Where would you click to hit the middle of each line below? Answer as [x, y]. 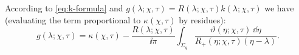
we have [279, 8]
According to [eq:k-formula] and [64, 8]
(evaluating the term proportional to [73, 19]
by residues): [202, 19]
